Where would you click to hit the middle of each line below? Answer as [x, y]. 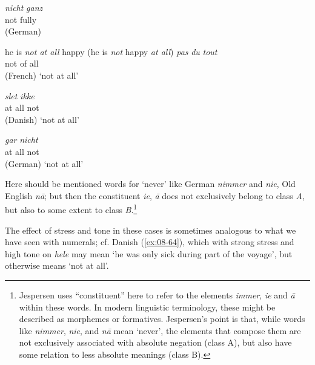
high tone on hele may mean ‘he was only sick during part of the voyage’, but [149, 253]
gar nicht [22, 140]
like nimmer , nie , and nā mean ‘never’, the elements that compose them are [160, 330]
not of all [22, 63]
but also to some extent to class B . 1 [71, 209]
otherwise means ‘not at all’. [57, 265]
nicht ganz [24, 7]
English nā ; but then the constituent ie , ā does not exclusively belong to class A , [155, 195]
